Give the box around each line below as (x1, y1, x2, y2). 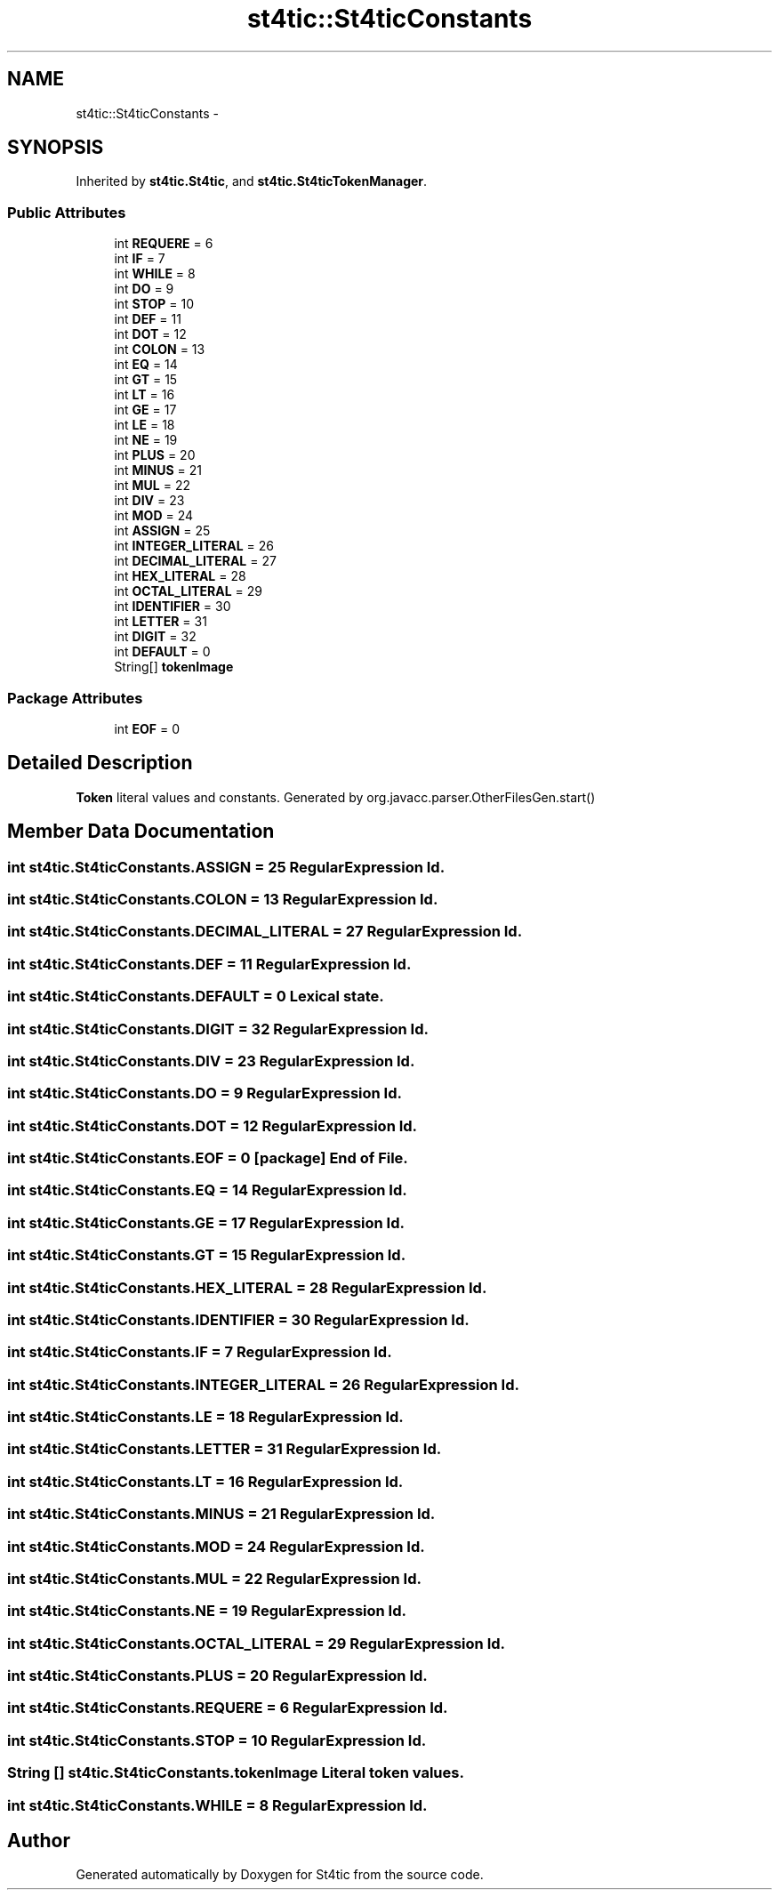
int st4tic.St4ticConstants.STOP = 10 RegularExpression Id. (7, 1731, 427, 1749)
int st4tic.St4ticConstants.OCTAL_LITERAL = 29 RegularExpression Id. (7, 1634, 505, 1652)
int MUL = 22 (114, 478, 191, 494)
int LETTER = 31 (114, 614, 207, 630)
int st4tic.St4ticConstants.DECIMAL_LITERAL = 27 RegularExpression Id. (7, 922, 523, 941)
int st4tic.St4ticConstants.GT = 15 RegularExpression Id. (7, 1246, 406, 1265)
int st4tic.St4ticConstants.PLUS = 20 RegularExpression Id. (7, 1667, 428, 1684)
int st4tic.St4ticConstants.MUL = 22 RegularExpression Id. (7, 1569, 422, 1588)
